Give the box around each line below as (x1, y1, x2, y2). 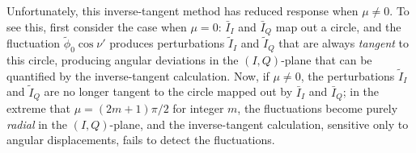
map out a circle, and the (275, 18, 401, 35)
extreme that (6, 100, 70, 117)
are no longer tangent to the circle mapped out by (44, 83, 293, 100)
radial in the (6, 115, 67, 132)
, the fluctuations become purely (237, 100, 398, 117)
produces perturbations (109, 35, 225, 52)
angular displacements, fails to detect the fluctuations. (6, 131, 275, 148)
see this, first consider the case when (6, 18, 187, 35)
